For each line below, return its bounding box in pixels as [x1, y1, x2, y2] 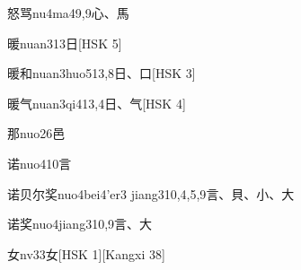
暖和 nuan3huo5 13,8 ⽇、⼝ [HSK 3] [7, 64, 196, 83]
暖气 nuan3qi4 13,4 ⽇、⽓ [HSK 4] [7, 93, 186, 112]
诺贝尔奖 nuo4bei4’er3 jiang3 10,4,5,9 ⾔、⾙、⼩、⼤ [7, 184, 295, 203]
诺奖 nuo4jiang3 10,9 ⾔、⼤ [7, 214, 153, 233]
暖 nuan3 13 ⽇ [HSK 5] [7, 33, 122, 52]
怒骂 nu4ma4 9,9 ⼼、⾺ [7, 4, 129, 22]
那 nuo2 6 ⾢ [7, 124, 66, 143]
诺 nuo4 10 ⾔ [7, 153, 72, 172]
